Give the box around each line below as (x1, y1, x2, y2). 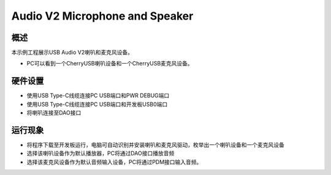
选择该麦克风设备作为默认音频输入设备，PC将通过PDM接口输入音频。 (26, 158, 202, 165)
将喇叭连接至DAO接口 (26, 109, 82, 116)
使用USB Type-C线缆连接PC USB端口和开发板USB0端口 (26, 100, 168, 108)
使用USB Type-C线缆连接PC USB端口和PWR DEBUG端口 (26, 92, 170, 99)
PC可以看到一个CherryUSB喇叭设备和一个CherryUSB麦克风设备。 (26, 60, 193, 67)
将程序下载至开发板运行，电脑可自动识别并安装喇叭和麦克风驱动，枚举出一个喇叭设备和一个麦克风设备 (26, 141, 284, 149)
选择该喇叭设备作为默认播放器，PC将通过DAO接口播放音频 (26, 150, 175, 157)
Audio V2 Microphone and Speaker (11, 9, 194, 23)
